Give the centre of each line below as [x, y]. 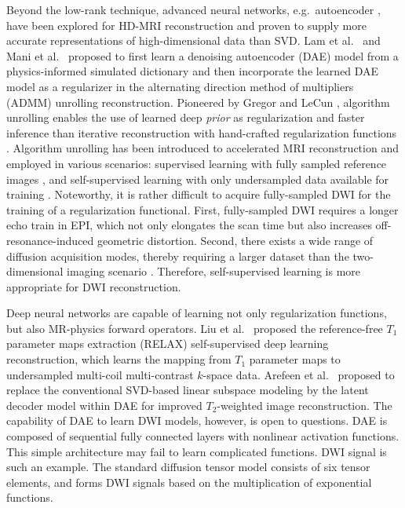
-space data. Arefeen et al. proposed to [299, 374]
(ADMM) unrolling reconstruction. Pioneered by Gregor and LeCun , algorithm [198, 102]
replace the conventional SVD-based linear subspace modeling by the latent [188, 390]
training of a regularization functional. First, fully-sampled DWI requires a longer [202, 209]
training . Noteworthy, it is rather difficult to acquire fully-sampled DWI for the [199, 194]
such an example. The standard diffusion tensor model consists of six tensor [188, 467]
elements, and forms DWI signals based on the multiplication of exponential [189, 482]
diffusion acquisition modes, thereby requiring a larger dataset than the [178, 256]
